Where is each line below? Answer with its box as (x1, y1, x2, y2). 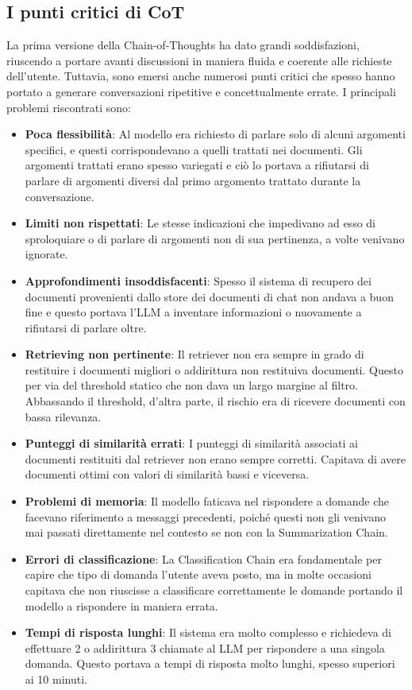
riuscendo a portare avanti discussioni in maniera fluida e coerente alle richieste (6, 52, 392, 68)
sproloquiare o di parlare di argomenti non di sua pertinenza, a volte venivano (25, 230, 405, 246)
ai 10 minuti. (25, 670, 87, 687)
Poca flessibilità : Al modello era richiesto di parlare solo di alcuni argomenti (25, 126, 406, 142)
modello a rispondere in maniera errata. (25, 597, 218, 614)
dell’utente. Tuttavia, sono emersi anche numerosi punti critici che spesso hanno (6, 68, 395, 84)
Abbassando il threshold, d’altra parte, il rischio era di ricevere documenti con (25, 393, 406, 409)
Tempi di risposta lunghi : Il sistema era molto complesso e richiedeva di (25, 624, 391, 641)
